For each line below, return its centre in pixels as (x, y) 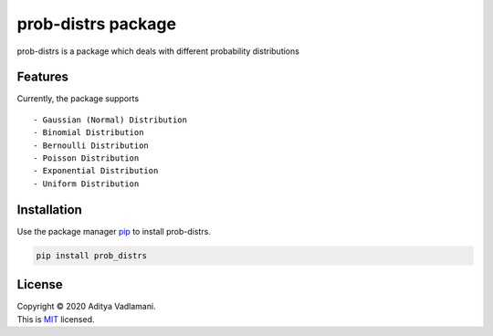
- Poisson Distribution (86, 158)
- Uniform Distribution (86, 184)
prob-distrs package (97, 24)
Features (42, 77)
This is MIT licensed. (56, 319)
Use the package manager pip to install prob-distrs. (114, 231)
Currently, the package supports (78, 99)
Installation (49, 210)
